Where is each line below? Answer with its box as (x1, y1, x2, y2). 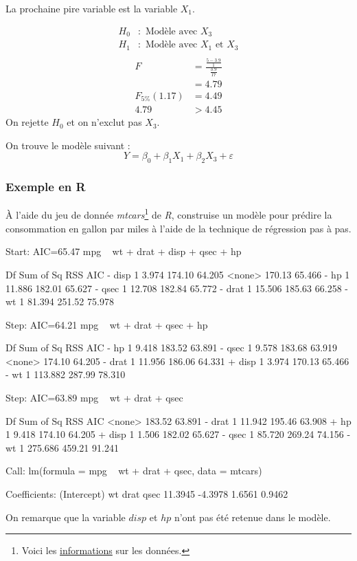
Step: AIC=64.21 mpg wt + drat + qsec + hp (5, 317, 208, 331)
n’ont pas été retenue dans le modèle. (174, 509, 331, 524)
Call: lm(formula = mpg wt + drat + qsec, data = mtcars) (5, 463, 262, 478)
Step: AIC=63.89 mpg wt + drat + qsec (5, 390, 183, 405)
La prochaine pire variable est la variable (5, 1, 178, 15)
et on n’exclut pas (67, 115, 142, 129)
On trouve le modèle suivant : (5, 137, 130, 152)
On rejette (5, 115, 49, 129)
